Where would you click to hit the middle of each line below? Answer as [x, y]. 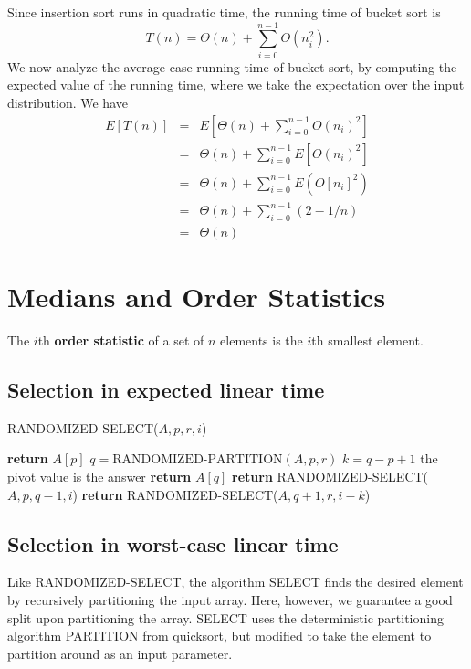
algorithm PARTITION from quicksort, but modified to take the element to [220, 636]
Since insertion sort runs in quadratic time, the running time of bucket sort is [224, 12]
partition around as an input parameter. [120, 653]
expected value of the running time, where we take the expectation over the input [236, 85]
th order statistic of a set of [121, 340]
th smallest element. [367, 340]
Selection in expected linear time [166, 390]
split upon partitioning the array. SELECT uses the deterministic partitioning [225, 617]
